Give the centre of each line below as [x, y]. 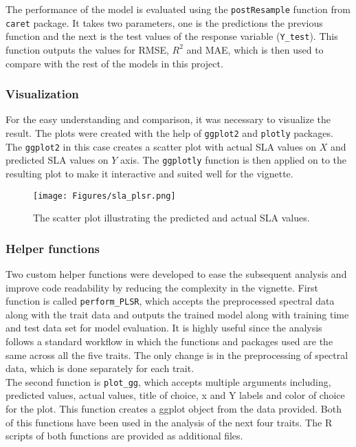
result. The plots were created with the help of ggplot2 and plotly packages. [169, 132]
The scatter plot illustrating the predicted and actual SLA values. [171, 218]
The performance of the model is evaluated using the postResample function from [178, 9]
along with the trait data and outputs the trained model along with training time [177, 314]
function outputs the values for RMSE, [87, 49]
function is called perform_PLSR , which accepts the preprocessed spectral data [170, 301]
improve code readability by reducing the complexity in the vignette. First [162, 287]
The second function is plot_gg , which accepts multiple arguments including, [168, 381]
